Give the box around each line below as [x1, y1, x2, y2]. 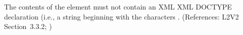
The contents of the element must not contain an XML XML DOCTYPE [4, 1, 232, 11]
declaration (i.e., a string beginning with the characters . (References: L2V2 [4, 11, 239, 21]
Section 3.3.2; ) [4, 21, 52, 31]
